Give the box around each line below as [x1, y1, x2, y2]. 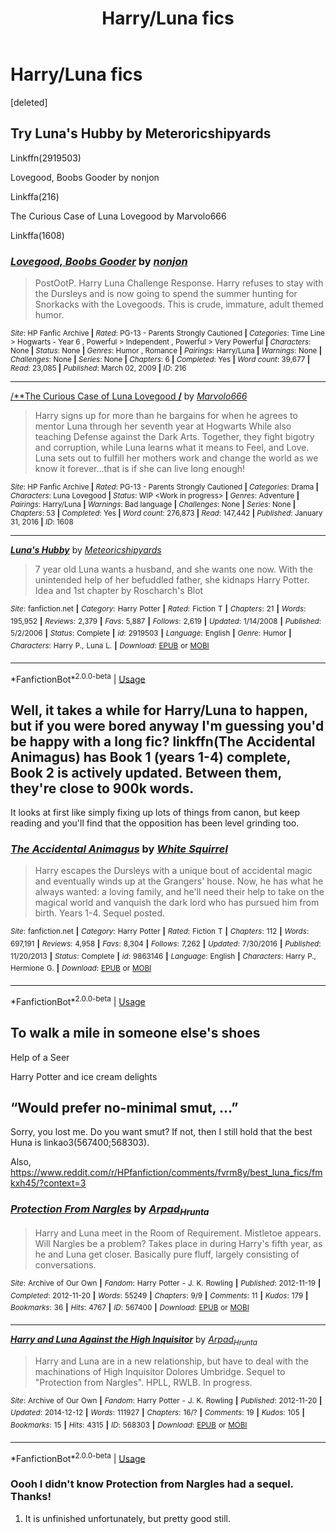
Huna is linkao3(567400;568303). [10, 1137, 150, 1149]
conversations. [34, 1258, 97, 1271]
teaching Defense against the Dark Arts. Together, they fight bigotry [34, 431, 315, 443]
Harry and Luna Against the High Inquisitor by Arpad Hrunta [10, 1333, 258, 1347]
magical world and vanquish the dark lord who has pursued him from [34, 897, 320, 909]
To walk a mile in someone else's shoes [10, 1025, 261, 1042]
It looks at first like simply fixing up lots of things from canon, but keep [10, 807, 300, 819]
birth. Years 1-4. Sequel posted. [34, 907, 165, 919]
